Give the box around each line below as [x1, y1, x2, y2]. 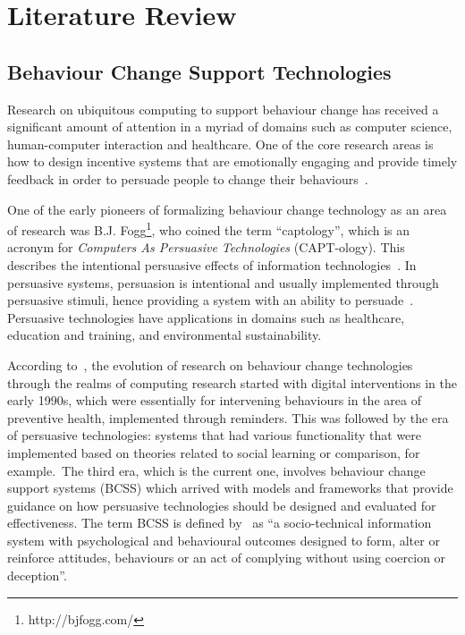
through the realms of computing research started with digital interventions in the [7, 373, 458, 392]
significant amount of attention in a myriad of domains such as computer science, [7, 117, 452, 136]
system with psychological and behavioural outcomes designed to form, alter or [7, 530, 440, 549]
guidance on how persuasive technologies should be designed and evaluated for [7, 495, 436, 514]
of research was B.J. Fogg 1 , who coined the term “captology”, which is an [7, 218, 410, 239]
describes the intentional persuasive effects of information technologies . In [7, 255, 417, 274]
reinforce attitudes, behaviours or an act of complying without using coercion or [7, 548, 446, 567]
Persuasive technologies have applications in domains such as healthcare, [7, 308, 405, 326]
